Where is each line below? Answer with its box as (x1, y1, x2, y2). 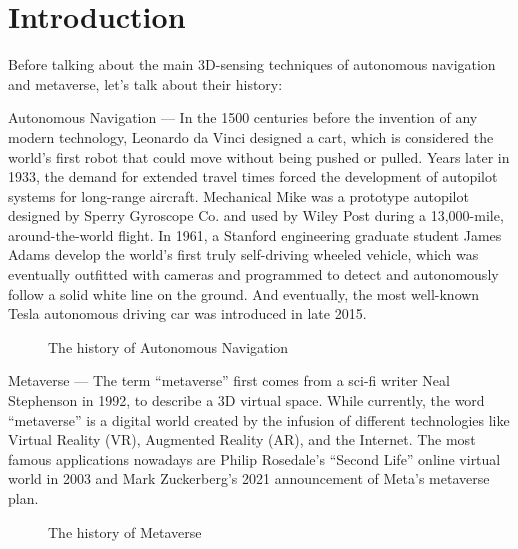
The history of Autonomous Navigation (48, 336, 289, 357)
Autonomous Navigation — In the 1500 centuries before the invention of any (8, 107, 478, 128)
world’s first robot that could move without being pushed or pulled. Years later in (8, 146, 510, 167)
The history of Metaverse (48, 521, 202, 542)
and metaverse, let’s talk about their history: (8, 73, 283, 94)
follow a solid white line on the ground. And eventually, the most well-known (8, 283, 480, 304)
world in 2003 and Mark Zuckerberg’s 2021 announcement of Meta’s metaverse (8, 468, 490, 489)
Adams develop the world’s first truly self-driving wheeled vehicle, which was (8, 244, 479, 265)
